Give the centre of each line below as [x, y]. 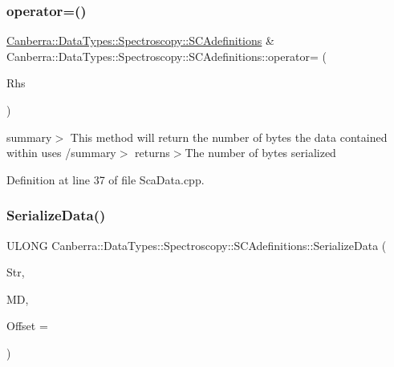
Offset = [27, 326]
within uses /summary [61, 153]
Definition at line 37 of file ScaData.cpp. [106, 179]
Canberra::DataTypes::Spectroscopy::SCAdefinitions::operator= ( [167, 56]
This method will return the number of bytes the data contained [229, 137]
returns [152, 153]
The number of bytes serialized [260, 153]
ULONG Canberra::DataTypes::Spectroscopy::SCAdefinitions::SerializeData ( [197, 245]
